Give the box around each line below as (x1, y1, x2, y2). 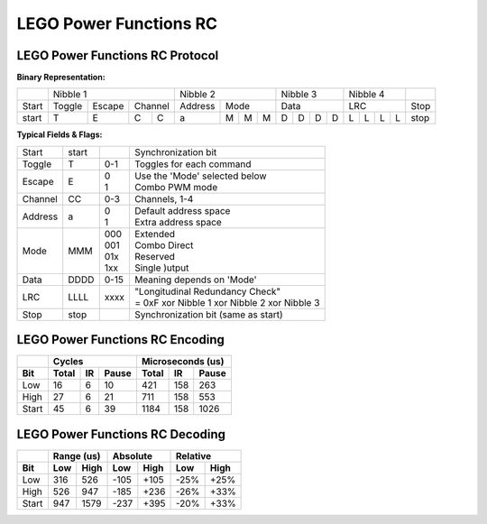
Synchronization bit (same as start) (133, 308, 283, 320)
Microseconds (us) (141, 355, 225, 368)
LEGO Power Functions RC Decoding (16, 427, 225, 442)
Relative (175, 449, 212, 462)
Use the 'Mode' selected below (133, 170, 267, 182)
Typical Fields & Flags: (16, 129, 103, 140)
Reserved (133, 250, 176, 262)
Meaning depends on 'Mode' (133, 273, 257, 286)
